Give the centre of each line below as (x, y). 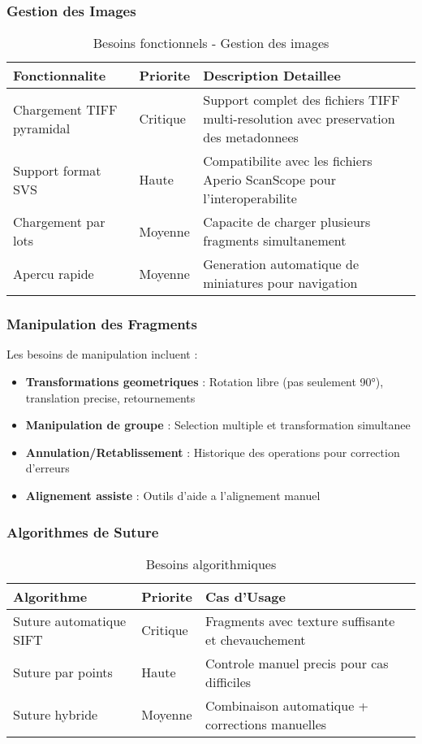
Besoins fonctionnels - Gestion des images (211, 43)
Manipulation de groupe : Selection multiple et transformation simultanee (218, 425)
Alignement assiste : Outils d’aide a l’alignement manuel (173, 495)
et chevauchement (256, 639)
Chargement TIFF (65, 109)
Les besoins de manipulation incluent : (102, 354)
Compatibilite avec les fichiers (288, 161)
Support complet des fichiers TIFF (301, 100)
